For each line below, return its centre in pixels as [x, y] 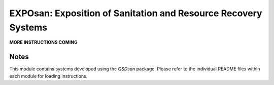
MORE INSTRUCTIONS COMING [44, 42]
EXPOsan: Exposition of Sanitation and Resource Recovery [136, 13]
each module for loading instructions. [48, 76]
